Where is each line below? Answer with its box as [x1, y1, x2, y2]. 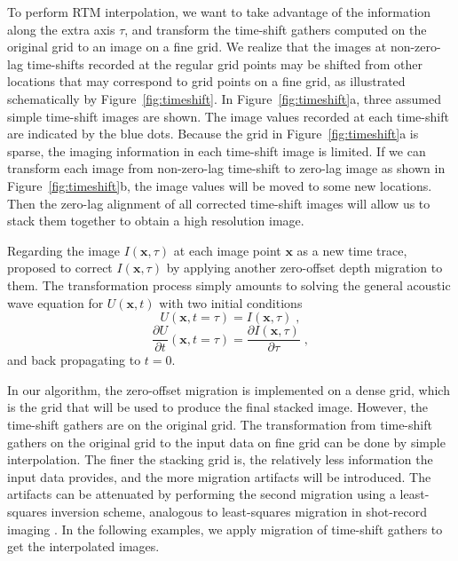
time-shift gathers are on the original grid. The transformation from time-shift [7, 415, 432, 433]
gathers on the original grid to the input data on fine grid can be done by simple [7, 432, 446, 451]
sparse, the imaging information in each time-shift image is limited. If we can [7, 141, 426, 160]
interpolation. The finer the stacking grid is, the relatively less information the [7, 450, 433, 469]
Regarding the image [7, 241, 121, 259]
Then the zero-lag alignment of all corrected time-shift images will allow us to [7, 194, 430, 212]
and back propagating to [7, 351, 141, 369]
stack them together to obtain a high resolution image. [7, 211, 304, 230]
